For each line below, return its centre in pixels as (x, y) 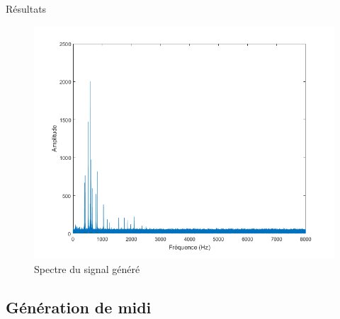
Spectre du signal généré (87, 268)
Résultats (26, 8)
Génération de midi (79, 307)
